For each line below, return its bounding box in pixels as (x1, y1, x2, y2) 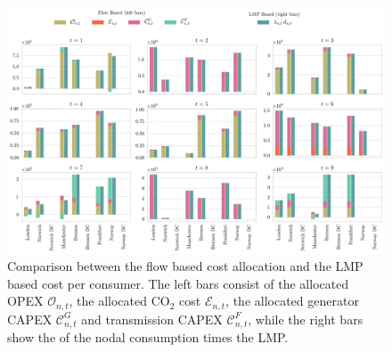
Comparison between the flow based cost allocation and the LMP (7, 257, 363, 275)
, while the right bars (248, 309, 363, 328)
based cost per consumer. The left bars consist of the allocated (7, 274, 349, 292)
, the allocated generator (225, 291, 359, 310)
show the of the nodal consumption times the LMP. (7, 328, 289, 347)
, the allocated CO (69, 291, 170, 310)
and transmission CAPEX (81, 309, 223, 328)
